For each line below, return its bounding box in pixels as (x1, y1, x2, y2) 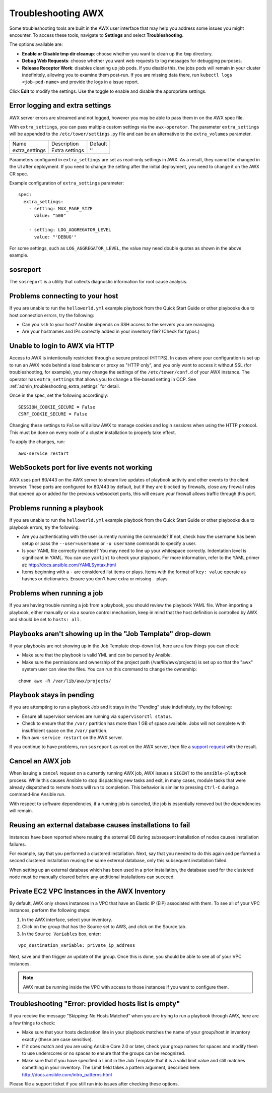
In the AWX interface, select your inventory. (22, 917, 112, 923)
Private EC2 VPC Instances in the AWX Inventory (9, 887, 166, 895)
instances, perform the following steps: (9, 907, 91, 914)
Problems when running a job (9, 589, 103, 597)
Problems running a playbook (9, 504, 104, 513)
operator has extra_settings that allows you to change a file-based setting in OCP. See (9, 376, 196, 382)
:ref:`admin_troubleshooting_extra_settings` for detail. (9, 383, 120, 389)
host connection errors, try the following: (9, 312, 94, 318)
